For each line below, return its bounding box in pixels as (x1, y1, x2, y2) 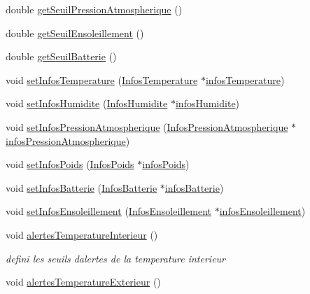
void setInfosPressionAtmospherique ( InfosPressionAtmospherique (6, 119, 288, 134)
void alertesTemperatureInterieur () (6, 227, 158, 241)
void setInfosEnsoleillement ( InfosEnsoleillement (6, 204, 212, 218)
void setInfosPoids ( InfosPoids (6, 157, 134, 171)
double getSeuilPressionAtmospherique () (6, 2, 183, 16)
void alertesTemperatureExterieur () (6, 274, 161, 289)
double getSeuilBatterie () (6, 49, 117, 64)
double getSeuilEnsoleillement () (6, 25, 144, 40)
